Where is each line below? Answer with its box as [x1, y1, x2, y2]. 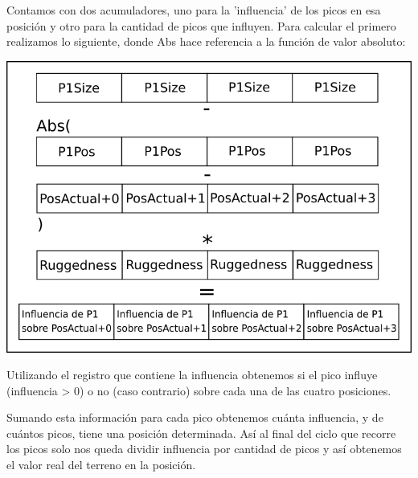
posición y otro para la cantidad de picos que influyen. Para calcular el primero [6, 17, 396, 34]
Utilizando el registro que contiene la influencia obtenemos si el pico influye [6, 366, 378, 383]
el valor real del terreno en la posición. [6, 456, 196, 473]
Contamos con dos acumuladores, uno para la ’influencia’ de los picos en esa [6, 2, 381, 18]
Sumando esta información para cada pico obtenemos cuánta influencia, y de [6, 409, 383, 426]
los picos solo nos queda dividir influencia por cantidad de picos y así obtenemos [6, 440, 402, 457]
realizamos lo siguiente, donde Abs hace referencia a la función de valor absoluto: [6, 33, 406, 50]
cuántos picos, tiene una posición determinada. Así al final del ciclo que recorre [6, 424, 396, 441]
